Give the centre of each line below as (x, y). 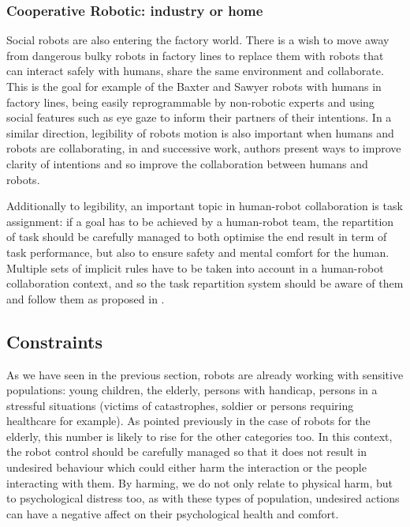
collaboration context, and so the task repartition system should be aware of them (205, 283)
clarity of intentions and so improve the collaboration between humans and (187, 163)
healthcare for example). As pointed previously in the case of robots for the (188, 421)
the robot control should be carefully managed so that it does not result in (187, 452)
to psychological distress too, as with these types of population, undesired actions (203, 498)
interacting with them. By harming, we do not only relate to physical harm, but (200, 482)
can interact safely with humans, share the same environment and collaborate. (195, 71)
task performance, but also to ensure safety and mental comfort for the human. (198, 252)
